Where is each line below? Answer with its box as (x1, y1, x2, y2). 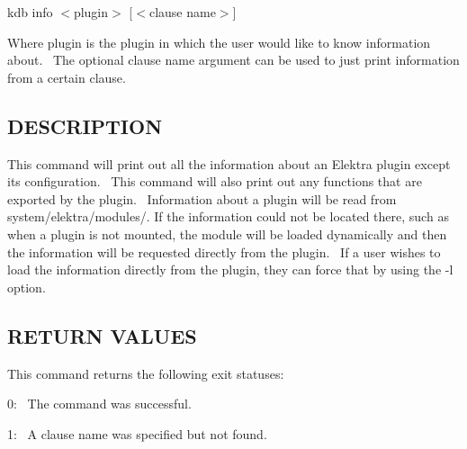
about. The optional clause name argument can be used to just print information (7, 50, 460, 69)
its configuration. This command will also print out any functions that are (7, 172, 422, 191)
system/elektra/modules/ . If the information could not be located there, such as (7, 207, 449, 226)
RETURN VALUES (7, 321, 197, 349)
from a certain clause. (7, 67, 126, 86)
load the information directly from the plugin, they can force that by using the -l (7, 260, 454, 279)
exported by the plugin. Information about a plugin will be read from (7, 189, 397, 208)
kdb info (7, 3, 53, 21)
